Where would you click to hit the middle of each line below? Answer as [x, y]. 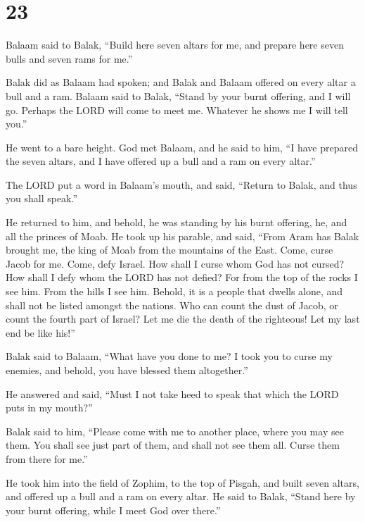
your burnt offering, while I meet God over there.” [113, 510]
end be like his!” [40, 332]
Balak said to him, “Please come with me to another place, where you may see [175, 431]
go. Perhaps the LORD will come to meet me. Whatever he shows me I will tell [177, 110]
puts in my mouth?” [49, 408]
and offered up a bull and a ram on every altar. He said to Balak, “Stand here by [181, 496]
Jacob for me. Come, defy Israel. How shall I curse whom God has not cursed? [175, 263]
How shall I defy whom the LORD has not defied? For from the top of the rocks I [182, 277]
